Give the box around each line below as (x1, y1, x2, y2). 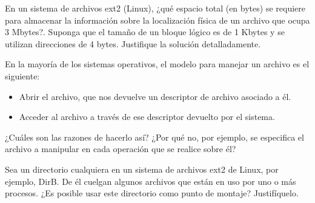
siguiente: (5, 69, 40, 82)
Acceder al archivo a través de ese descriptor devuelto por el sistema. (19, 110, 275, 123)
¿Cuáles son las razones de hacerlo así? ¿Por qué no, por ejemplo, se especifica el (5, 130, 304, 143)
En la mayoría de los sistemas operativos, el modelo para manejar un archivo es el (5, 58, 310, 70)
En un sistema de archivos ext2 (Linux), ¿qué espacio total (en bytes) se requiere (5, 2, 305, 14)
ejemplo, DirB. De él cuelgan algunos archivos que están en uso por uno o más (5, 175, 296, 187)
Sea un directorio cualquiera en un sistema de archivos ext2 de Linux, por (5, 162, 279, 175)
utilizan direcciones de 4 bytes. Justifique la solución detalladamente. (5, 37, 261, 50)
